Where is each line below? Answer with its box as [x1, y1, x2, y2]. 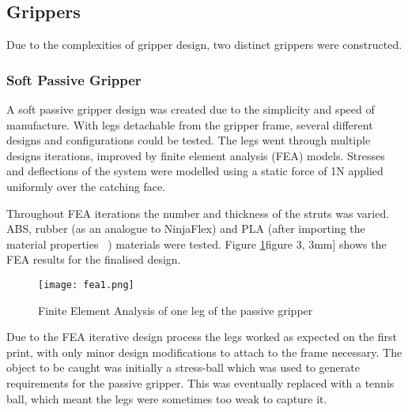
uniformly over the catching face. [6, 178, 166, 194]
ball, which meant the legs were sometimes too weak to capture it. [6, 390, 327, 406]
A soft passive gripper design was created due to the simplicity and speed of [6, 101, 375, 118]
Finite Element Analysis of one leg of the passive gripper [38, 302, 313, 318]
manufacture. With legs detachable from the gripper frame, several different [6, 116, 373, 133]
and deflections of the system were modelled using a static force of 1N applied [6, 163, 383, 179]
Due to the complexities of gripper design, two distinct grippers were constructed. [6, 36, 402, 53]
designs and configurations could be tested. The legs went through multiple [6, 132, 371, 148]
